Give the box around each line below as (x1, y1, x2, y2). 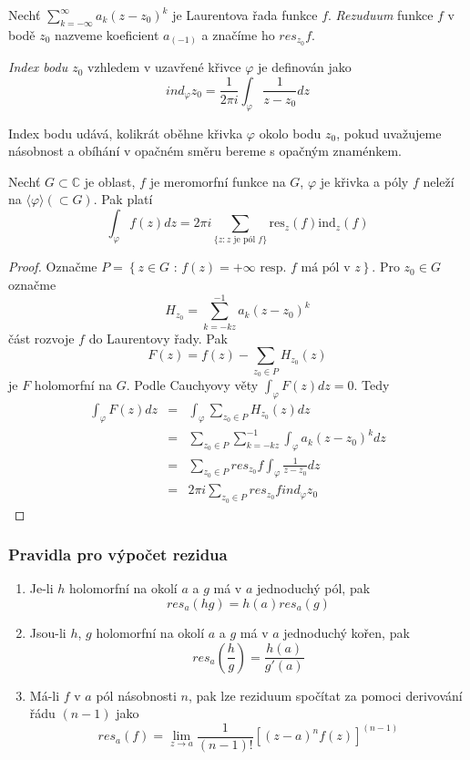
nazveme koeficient (55, 25, 159, 44)
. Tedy (353, 375, 390, 395)
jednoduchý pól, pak (256, 579, 371, 598)
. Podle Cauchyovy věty (126, 375, 259, 395)
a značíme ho (201, 25, 275, 44)
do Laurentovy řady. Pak (88, 328, 228, 347)
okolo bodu (259, 123, 322, 142)
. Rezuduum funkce (328, 5, 434, 24)
